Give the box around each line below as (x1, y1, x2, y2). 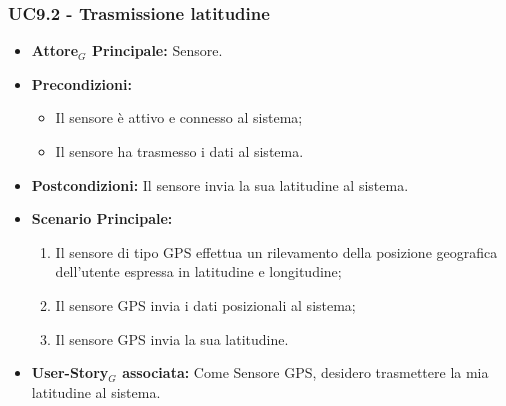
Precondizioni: (31, 73, 132, 94)
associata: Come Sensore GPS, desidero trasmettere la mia (122, 362, 489, 383)
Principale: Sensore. (91, 40, 223, 61)
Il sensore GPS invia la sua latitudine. (55, 328, 289, 349)
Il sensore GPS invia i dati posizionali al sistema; (55, 294, 356, 315)
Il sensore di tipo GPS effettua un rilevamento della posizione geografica (55, 241, 498, 262)
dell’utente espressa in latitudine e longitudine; (55, 261, 342, 282)
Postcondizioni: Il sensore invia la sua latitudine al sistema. (31, 174, 409, 195)
